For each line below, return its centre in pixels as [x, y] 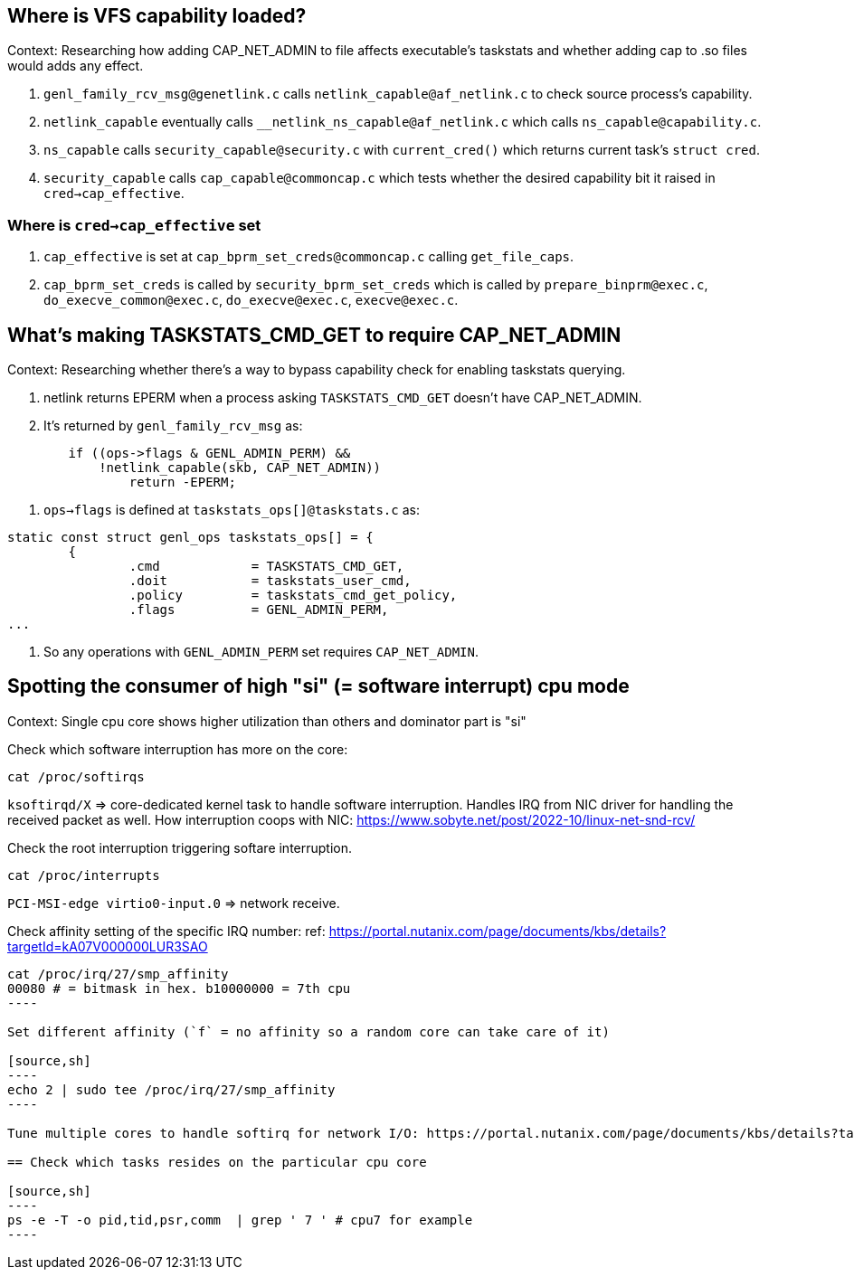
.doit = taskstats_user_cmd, [270, 581]
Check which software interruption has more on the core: [178, 749]
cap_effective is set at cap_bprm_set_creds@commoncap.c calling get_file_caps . [309, 257]
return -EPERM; [182, 482]
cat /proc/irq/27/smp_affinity [118, 974]
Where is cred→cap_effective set [134, 225]
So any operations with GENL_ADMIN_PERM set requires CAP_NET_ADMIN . [261, 652]
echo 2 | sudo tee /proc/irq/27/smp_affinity [171, 1089]
